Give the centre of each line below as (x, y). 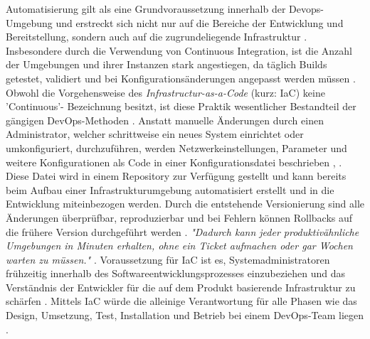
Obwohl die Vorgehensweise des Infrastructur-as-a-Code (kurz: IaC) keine (165, 92)
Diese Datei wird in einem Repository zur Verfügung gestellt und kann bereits (176, 176)
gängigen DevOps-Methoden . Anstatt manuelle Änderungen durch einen (165, 120)
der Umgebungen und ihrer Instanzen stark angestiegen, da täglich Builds (166, 64)
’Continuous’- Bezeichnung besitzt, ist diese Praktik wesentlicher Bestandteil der (181, 106)
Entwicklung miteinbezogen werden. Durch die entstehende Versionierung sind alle (185, 204)
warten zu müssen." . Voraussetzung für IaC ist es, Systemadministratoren (168, 259)
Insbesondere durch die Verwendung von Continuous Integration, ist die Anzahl (179, 50)
